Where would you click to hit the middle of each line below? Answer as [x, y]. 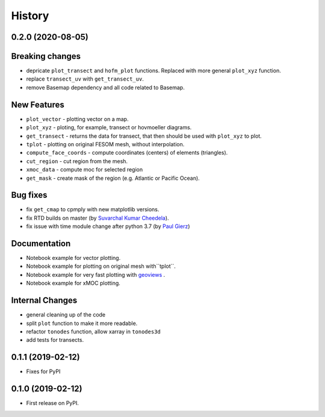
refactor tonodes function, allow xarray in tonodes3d [93, 332]
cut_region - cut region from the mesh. [77, 161]
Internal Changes [44, 301]
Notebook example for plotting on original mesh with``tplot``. [101, 266]
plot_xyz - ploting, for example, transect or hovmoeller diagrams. [109, 128]
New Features [38, 104]
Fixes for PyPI [43, 372]
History [30, 16]
